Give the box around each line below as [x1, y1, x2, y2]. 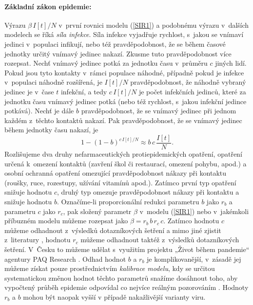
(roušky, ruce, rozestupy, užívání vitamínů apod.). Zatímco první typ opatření [4, 177, 236, 187]
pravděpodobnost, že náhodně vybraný [130, 77, 246, 87]
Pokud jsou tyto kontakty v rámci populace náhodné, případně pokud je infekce [4, 67, 244, 77]
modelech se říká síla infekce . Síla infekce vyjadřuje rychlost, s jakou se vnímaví [4, 29, 244, 39]
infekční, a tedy [60, 86, 107, 96]
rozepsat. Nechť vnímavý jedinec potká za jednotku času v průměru [4, 58, 208, 68]
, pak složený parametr [63, 206, 132, 216]
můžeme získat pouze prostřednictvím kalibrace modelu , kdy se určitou [4, 263, 215, 273]
